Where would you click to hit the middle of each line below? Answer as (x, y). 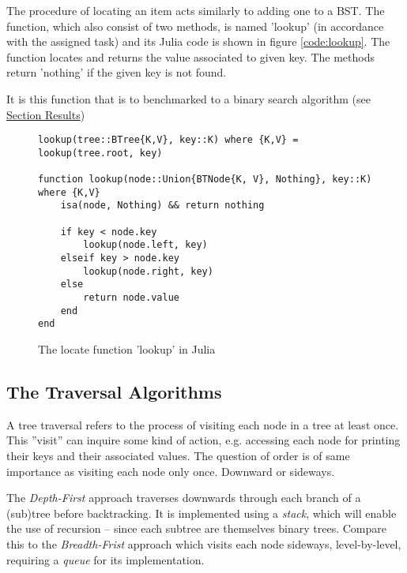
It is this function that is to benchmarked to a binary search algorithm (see (188, 98)
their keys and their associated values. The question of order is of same (178, 455)
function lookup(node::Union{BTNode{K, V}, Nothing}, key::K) (205, 180)
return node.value (131, 298)
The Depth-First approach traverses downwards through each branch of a (184, 498)
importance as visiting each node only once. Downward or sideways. (171, 471)
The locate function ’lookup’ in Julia (127, 349)
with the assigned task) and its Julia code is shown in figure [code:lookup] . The (198, 41)
